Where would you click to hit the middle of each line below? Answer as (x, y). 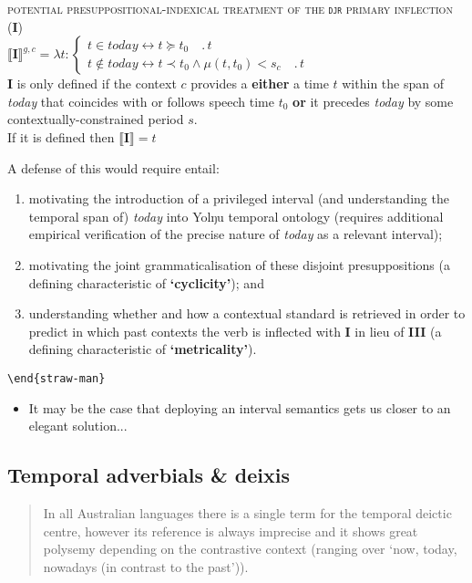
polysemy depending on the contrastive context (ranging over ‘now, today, (250, 549)
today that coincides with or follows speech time (141, 101)
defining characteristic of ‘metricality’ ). (143, 349)
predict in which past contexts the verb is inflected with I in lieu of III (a (235, 331)
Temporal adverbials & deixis (149, 475)
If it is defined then (61, 137)
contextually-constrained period (96, 119)
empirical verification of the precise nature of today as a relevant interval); (236, 234)
